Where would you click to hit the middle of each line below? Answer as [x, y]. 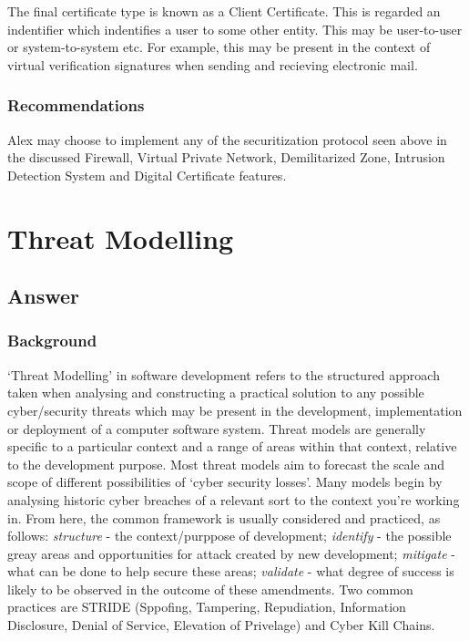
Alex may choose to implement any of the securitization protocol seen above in [227, 139]
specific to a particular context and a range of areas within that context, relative [232, 446]
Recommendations [76, 105]
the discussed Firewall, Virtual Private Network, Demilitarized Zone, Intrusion [226, 157]
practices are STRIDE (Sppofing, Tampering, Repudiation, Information [207, 607]
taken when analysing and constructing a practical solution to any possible [216, 393]
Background [52, 341]
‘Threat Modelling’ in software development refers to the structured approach [224, 374]
